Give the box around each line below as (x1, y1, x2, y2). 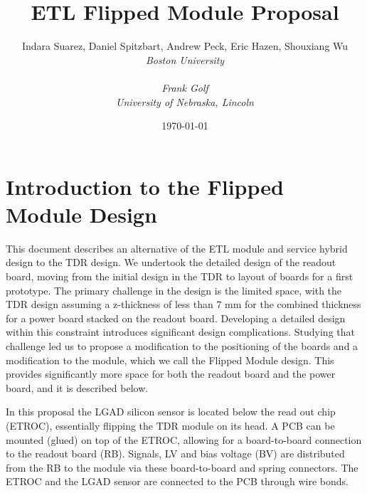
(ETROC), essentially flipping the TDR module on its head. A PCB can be (6, 418, 335, 433)
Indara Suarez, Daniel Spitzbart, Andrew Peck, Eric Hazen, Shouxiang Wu (21, 38, 349, 53)
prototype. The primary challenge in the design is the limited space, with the (6, 282, 342, 297)
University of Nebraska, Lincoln (116, 94, 254, 109)
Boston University (145, 52, 225, 67)
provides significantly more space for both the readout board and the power (6, 366, 336, 381)
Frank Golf (161, 80, 208, 95)
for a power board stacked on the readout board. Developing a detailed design (6, 310, 346, 325)
